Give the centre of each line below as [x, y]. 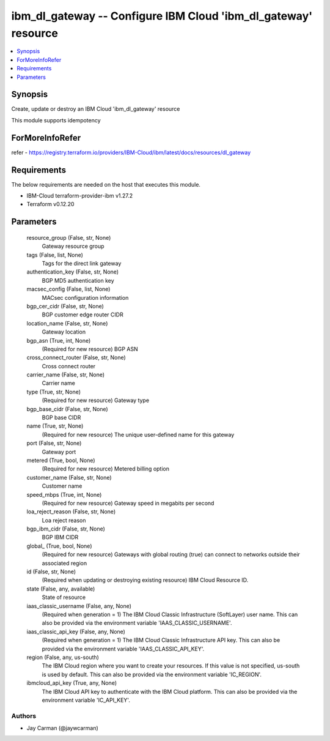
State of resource [64, 597]
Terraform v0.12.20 [50, 204]
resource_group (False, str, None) [69, 237]
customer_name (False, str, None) [69, 477]
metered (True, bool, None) [61, 460]
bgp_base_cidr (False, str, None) [67, 409]
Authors [24, 716]
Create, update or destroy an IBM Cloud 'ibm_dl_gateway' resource [96, 109]
